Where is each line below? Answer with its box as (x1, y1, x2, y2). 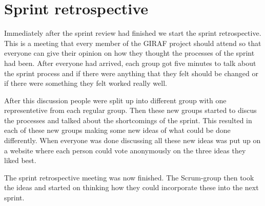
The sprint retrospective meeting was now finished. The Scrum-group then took (4, 172, 254, 182)
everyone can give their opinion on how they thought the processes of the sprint (4, 48, 255, 58)
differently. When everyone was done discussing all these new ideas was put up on (4, 135, 261, 146)
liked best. (4, 155, 36, 166)
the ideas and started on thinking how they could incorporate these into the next (4, 182, 259, 193)
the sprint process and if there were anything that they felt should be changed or (4, 67, 258, 78)
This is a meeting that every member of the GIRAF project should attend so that (4, 37, 261, 48)
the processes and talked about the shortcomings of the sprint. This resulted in (4, 115, 252, 125)
